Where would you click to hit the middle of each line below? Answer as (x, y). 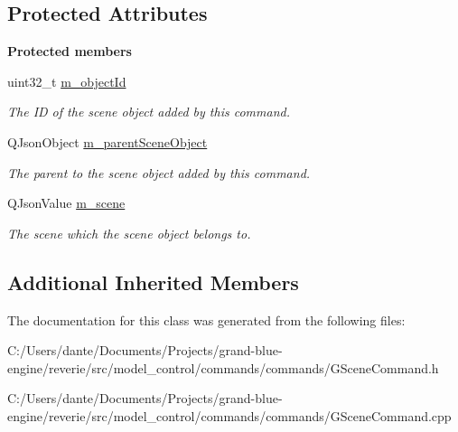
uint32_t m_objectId (67, 81)
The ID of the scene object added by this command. (149, 112)
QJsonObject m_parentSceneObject (107, 141)
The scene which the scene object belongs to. (129, 233)
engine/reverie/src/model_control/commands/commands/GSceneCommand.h (223, 367)
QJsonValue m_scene (66, 203)
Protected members (70, 51)
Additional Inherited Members (153, 282)
